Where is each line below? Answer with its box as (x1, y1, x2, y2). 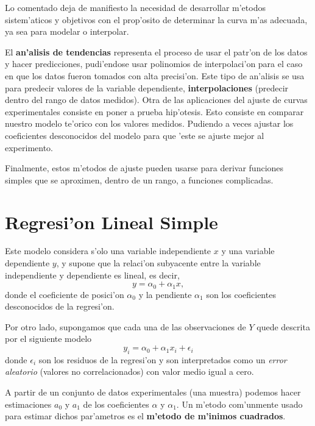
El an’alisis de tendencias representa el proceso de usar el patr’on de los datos (5, 45, 308, 58)
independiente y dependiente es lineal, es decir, (5, 268, 180, 281)
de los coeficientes (83, 397, 149, 410)
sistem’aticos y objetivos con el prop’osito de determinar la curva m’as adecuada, (5, 13, 308, 26)
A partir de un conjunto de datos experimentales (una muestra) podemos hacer (5, 386, 301, 399)
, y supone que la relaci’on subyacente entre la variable (56, 257, 261, 269)
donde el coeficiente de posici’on (5, 288, 124, 300)
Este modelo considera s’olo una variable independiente (5, 244, 211, 257)
